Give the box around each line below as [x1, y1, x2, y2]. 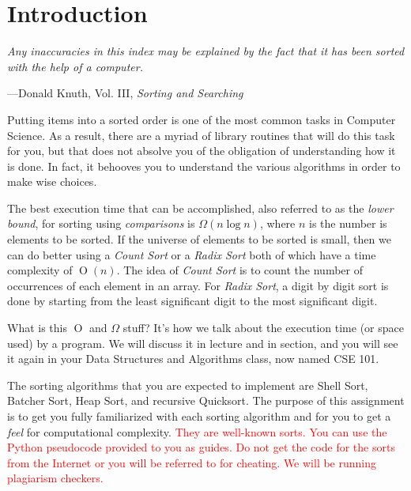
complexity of [7, 262, 73, 278]
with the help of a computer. [7, 58, 143, 74]
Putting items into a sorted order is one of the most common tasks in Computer [7, 111, 396, 127]
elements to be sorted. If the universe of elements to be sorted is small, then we [7, 231, 391, 247]
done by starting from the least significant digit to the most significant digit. [7, 293, 378, 309]
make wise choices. [7, 173, 97, 190]
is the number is [309, 215, 387, 232]
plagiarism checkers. [7, 470, 104, 486]
